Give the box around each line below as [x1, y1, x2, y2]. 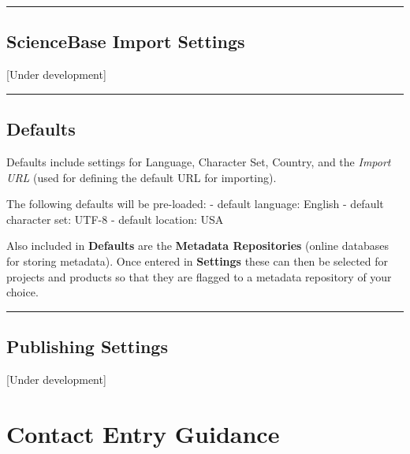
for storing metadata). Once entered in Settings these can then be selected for [6, 252, 389, 269]
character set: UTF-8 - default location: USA [6, 210, 224, 227]
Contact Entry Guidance [6, 417, 280, 449]
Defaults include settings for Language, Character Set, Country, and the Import [6, 154, 391, 169]
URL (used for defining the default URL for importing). [6, 169, 277, 185]
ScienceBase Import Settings [6, 29, 245, 54]
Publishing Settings [6, 334, 168, 359]
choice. [6, 284, 39, 300]
